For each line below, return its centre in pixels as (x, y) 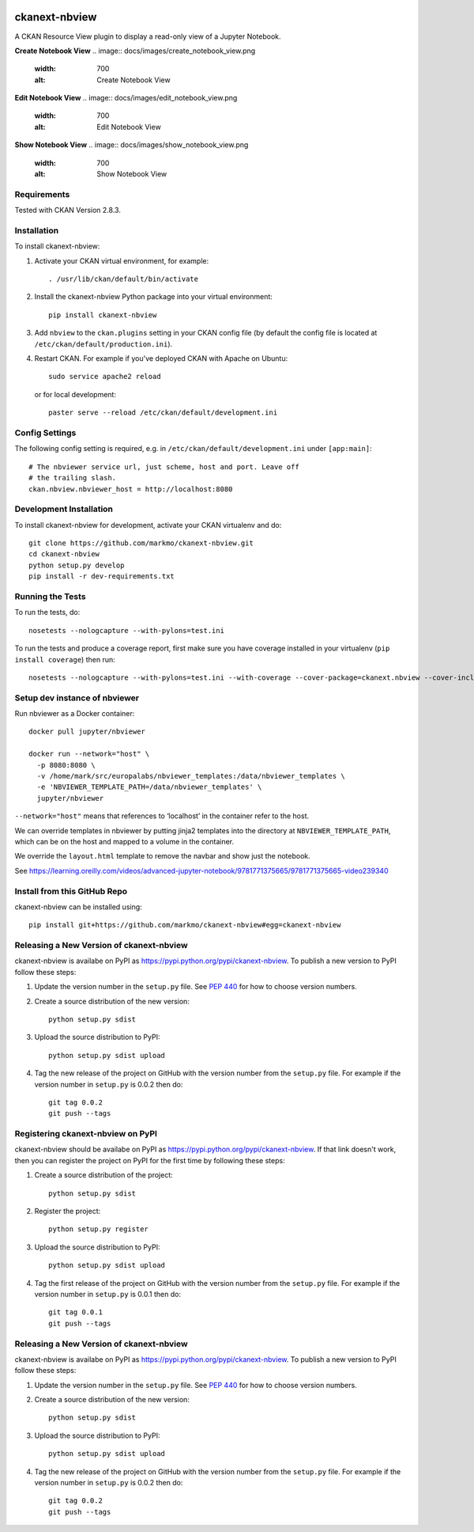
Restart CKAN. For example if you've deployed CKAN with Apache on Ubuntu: (161, 358)
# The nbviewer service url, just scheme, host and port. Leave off (164, 466)
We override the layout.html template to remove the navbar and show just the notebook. (163, 856)
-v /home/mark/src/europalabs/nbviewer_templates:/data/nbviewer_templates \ (191, 776)
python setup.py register (99, 1229)
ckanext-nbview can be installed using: (78, 907)
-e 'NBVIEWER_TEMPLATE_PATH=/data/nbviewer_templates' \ (149, 787)
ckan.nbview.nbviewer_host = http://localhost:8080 (131, 489)
